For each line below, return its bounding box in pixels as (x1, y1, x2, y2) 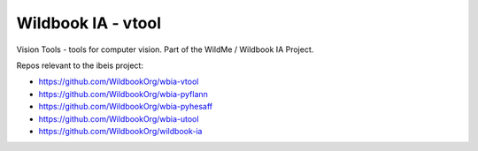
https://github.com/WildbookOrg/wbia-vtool (38, 76, 199, 87)
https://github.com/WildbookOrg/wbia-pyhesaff (38, 102, 212, 112)
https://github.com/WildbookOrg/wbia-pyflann (38, 88, 208, 99)
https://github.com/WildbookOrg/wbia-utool (38, 113, 199, 124)
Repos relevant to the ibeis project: (16, 60, 143, 71)
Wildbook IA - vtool (16, 13, 162, 33)
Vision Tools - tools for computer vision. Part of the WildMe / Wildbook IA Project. (16, 44, 314, 55)
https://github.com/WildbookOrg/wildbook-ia (38, 125, 203, 136)
